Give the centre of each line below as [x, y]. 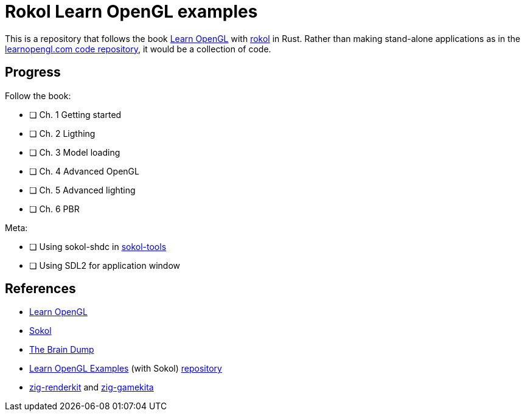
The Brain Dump [62, 350]
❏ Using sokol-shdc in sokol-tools [98, 246]
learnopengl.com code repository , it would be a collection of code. [138, 49]
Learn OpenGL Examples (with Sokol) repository [126, 369]
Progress [33, 72]
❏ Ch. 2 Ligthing [62, 133]
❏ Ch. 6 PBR [54, 209]
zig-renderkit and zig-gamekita [92, 387]
